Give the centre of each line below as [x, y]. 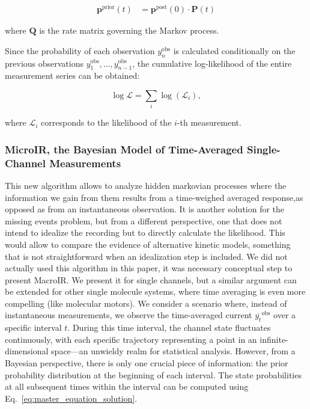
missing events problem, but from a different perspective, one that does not [144, 220]
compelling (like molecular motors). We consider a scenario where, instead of [146, 303]
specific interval [33, 328]
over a [285, 315]
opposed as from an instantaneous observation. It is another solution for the [145, 209]
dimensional [27, 351]
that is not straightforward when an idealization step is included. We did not [146, 256]
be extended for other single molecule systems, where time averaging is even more [155, 291]
